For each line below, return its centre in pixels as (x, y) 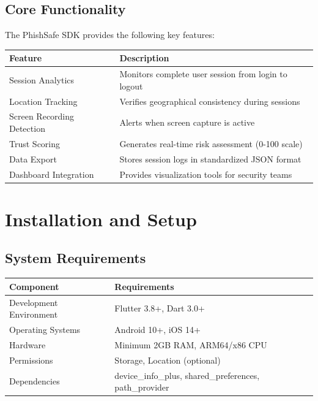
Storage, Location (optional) (168, 360)
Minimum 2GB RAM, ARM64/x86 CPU (191, 344)
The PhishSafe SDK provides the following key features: (110, 35)
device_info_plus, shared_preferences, (187, 375)
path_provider (142, 387)
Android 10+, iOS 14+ (157, 329)
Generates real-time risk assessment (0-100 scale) (211, 143)
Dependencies (35, 381)
